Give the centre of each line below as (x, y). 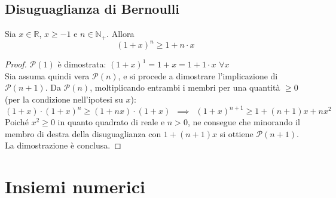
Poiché (17, 122)
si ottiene (236, 133)
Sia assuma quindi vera (47, 75)
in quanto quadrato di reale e (111, 122)
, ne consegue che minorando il (244, 122)
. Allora (120, 34)
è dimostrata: (82, 64)
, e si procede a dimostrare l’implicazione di (198, 75)
